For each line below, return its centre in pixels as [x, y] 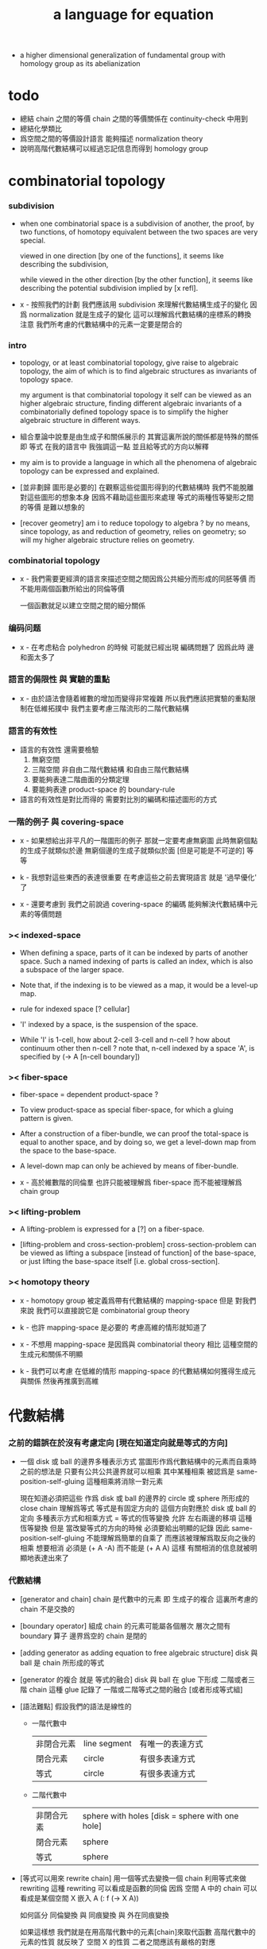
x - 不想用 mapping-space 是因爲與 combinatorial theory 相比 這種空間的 [139, 1344]
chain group [39, 1191]
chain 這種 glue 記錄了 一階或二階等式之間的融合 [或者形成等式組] [136, 1690]
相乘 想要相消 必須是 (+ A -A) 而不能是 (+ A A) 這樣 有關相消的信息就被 [135, 1548]
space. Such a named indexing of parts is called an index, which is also [136, 961]
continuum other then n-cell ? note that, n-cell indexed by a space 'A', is [137, 1048]
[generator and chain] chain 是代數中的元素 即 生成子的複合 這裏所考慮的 [139, 1599]
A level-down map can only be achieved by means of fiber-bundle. [129, 1165]
